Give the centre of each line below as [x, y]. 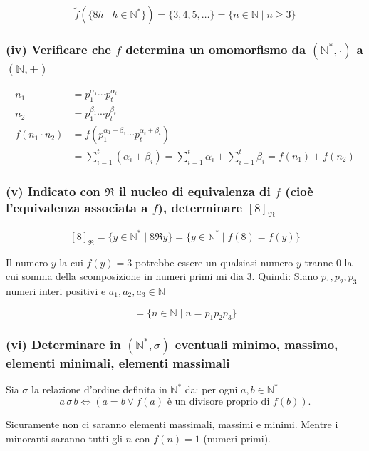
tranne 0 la [328, 262]
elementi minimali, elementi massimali [118, 363]
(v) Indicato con [53, 191]
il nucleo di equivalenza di [194, 191]
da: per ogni [211, 389]
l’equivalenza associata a [77, 207]
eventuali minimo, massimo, [256, 344]
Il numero [27, 262]
